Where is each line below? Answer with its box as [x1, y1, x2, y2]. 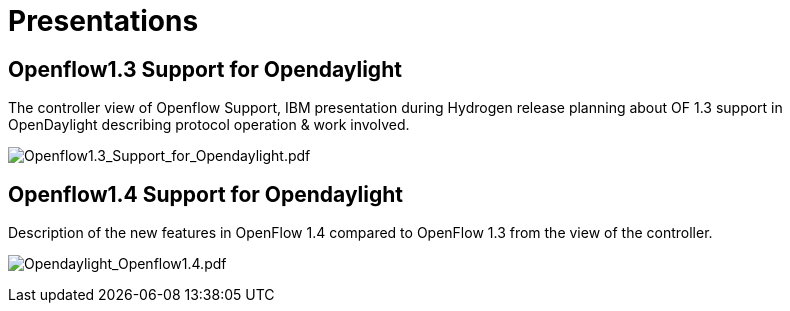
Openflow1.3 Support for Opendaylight [8, 56, 402, 82]
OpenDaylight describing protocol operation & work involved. [8, 116, 410, 134]
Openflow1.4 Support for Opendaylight [8, 181, 404, 207]
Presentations [8, 4, 199, 38]
